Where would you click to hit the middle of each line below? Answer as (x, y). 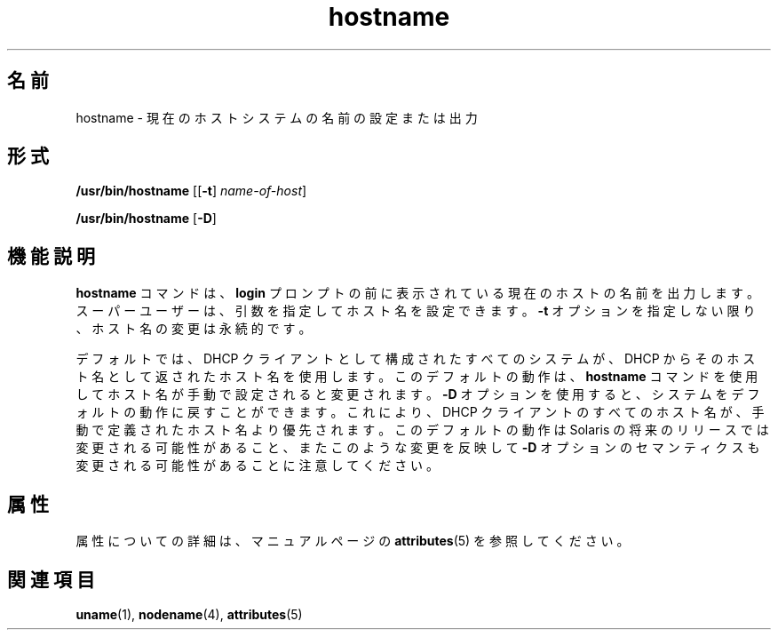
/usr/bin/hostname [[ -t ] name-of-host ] (191, 191)
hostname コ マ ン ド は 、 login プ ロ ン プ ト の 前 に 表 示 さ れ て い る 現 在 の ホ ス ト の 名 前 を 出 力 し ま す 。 (417, 293)
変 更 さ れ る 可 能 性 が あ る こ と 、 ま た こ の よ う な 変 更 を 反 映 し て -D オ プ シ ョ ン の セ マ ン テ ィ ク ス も (418, 448)
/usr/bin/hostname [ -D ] (146, 219)
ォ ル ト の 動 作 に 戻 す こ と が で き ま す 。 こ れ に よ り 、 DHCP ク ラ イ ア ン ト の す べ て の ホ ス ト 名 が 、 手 (420, 412)
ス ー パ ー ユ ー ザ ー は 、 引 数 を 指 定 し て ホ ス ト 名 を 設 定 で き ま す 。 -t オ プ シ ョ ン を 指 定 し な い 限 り (416, 311)
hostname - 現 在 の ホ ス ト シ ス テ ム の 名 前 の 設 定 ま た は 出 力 (277, 117)
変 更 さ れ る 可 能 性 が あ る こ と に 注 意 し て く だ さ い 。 (258, 466)
